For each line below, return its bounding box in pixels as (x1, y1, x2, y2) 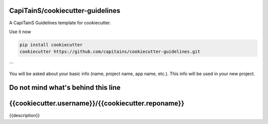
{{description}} (9, 112, 40, 118)
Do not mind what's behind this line (9, 83, 121, 92)
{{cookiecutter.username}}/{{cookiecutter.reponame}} (9, 99, 185, 108)
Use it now (9, 29, 31, 35)
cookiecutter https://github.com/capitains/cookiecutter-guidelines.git (19, 49, 201, 54)
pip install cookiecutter (19, 42, 83, 47)
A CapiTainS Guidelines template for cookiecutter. (9, 20, 111, 26)
